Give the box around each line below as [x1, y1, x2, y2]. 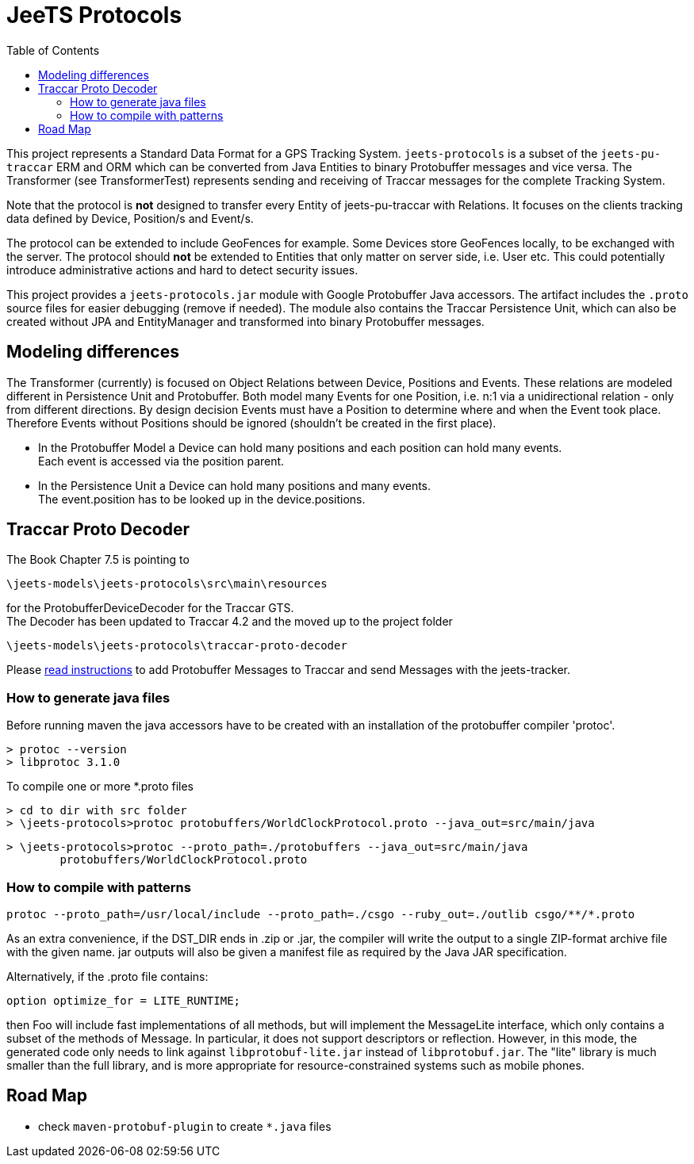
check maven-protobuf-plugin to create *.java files [38, 1119, 332, 1133]
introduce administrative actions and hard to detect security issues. [6, 262, 359, 277]
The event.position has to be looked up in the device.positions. [38, 492, 366, 506]
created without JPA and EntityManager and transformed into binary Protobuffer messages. [6, 314, 485, 328]
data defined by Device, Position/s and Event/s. [6, 211, 254, 225]
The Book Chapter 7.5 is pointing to [6, 553, 190, 567]
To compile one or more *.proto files [6, 779, 194, 794]
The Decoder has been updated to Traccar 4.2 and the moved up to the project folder [6, 615, 453, 629]
